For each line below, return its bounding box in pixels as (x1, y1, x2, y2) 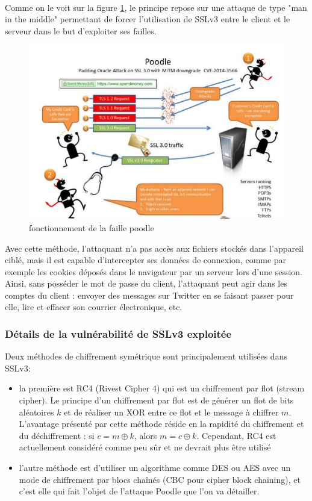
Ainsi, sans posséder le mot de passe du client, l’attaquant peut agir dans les (5, 277, 287, 290)
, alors (134, 429, 157, 441)
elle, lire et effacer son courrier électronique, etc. (5, 300, 183, 313)
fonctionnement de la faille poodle (29, 221, 154, 234)
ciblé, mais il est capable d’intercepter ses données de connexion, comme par (5, 254, 287, 266)
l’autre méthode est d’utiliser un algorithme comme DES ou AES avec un (19, 461, 291, 474)
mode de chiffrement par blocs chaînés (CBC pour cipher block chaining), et (19, 473, 301, 485)
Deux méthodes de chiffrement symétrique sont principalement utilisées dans (5, 350, 287, 363)
